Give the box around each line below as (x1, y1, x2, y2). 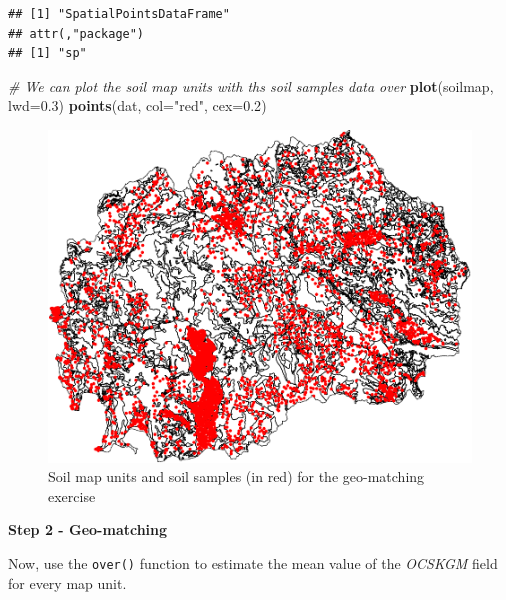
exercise (48, 485, 96, 506)
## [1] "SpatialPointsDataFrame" (8, 7, 230, 21)
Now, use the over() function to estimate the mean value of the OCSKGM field (8, 552, 498, 573)
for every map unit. (8, 572, 127, 593)
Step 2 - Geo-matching (8, 519, 168, 540)
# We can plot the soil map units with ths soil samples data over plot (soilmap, (8, 75, 494, 96)
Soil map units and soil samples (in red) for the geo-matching (48, 466, 425, 487)
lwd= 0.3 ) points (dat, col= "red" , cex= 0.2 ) (8, 95, 267, 116)
